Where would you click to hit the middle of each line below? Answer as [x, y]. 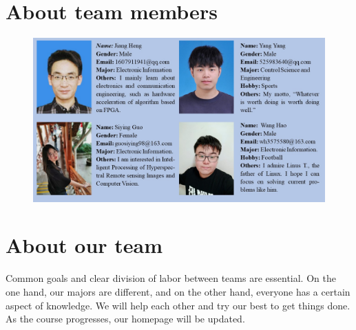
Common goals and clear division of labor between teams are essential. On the [171, 278]
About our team [84, 245]
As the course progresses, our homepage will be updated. [125, 319]
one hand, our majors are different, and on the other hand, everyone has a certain [178, 291]
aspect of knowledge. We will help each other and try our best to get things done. [178, 305]
